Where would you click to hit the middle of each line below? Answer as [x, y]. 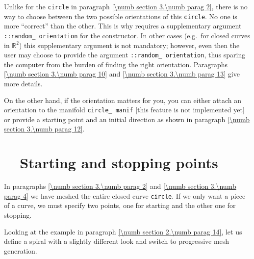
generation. [21, 250]
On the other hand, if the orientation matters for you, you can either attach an [123, 100]
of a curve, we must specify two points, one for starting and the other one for [120, 205]
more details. [23, 83]
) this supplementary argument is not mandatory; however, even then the [129, 45]
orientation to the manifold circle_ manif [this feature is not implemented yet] [124, 110]
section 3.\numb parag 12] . [44, 129]
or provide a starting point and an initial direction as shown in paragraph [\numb [127, 119]
